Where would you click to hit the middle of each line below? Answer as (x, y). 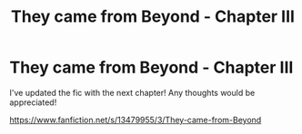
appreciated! (33, 102)
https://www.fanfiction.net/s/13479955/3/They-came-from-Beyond (136, 120)
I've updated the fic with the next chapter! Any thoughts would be (132, 92)
